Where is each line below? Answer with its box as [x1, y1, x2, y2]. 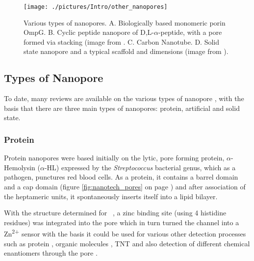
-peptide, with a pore [158, 27, 222, 37]
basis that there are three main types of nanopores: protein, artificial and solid [4, 103, 240, 113]
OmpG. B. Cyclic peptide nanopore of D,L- [24, 27, 154, 37]
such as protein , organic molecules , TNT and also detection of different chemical [4, 238, 250, 248]
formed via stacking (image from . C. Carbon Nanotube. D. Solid [24, 36, 220, 47]
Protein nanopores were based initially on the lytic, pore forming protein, [4, 153, 225, 163]
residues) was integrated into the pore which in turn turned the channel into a [4, 217, 239, 227]
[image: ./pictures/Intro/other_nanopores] [24, 3, 168, 10]
